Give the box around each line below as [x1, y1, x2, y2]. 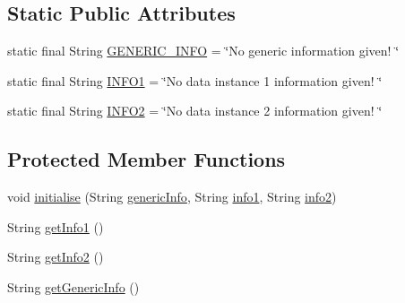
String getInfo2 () [7, 247, 104, 266]
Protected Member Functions [7, 145, 286, 173]
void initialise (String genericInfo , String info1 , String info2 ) [7, 187, 337, 206]
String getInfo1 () [7, 217, 104, 236]
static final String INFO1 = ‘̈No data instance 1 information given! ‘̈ [7, 71, 383, 90]
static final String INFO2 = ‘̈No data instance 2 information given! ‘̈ [7, 101, 383, 120]
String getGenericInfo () [7, 277, 140, 296]
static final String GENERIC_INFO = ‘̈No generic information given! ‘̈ [7, 41, 400, 60]
